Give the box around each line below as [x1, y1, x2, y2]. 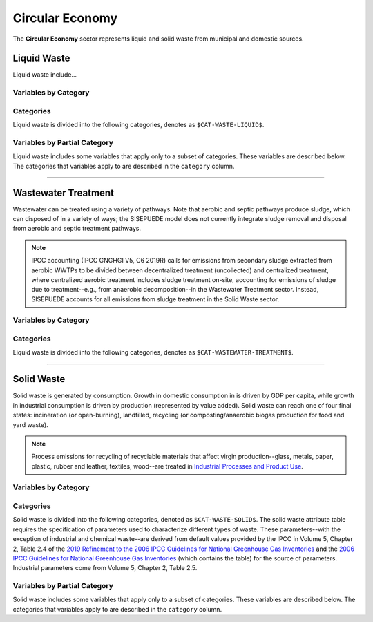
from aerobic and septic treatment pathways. [12, 225, 142, 233]
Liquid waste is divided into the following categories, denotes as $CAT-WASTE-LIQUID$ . [12, 121, 265, 129]
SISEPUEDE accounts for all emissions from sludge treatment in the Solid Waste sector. [31, 294, 280, 303]
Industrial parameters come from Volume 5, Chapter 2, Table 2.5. [12, 564, 198, 572]
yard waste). [12, 420, 48, 428]
